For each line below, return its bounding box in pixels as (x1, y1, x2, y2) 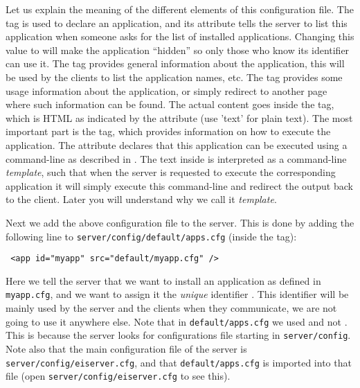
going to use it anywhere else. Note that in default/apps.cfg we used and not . (6, 314, 348, 328)
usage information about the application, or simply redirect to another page (6, 83, 327, 98)
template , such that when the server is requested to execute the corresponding (6, 165, 336, 179)
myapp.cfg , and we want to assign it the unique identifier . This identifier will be (6, 287, 349, 301)
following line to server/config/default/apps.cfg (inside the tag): (6, 229, 297, 243)
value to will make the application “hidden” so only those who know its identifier (6, 42, 350, 57)
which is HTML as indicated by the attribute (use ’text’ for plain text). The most (6, 110, 353, 125)
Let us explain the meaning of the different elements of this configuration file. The (6, 2, 354, 16)
